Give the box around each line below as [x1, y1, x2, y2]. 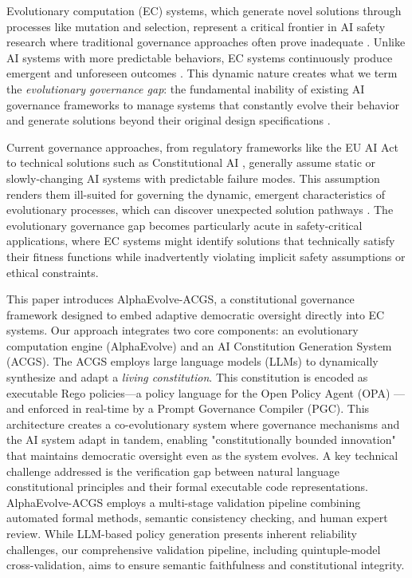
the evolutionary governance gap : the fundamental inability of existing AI [6, 80, 365, 97]
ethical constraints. [6, 263, 99, 280]
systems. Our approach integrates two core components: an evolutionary [6, 322, 359, 338]
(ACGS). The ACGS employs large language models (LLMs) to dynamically [6, 353, 379, 370]
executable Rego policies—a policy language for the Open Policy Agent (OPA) [6, 384, 390, 401]
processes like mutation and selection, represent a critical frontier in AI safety [6, 18, 386, 34]
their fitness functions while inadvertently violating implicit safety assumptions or [6, 247, 406, 264]
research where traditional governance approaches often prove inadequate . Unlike [6, 34, 406, 50]
